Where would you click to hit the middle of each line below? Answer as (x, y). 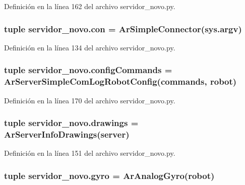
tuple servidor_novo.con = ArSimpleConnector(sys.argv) (123, 28)
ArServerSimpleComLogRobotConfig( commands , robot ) (120, 81)
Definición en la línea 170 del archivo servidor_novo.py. (90, 100)
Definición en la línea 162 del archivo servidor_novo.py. (90, 6)
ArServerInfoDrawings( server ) (67, 134)
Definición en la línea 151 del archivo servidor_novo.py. (90, 153)
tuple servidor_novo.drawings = (71, 123)
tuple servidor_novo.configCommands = (88, 70)
